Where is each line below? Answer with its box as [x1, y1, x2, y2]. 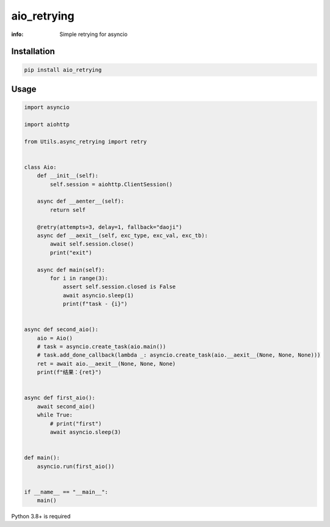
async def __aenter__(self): [37, 198, 125, 205]
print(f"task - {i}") [62, 300, 128, 308]
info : [11, 31, 24, 38]
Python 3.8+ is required [11, 513, 71, 520]
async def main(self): [37, 266, 105, 273]
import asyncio [24, 104, 70, 111]
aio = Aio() [37, 335, 73, 341]
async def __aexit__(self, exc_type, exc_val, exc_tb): [37, 232, 208, 239]
